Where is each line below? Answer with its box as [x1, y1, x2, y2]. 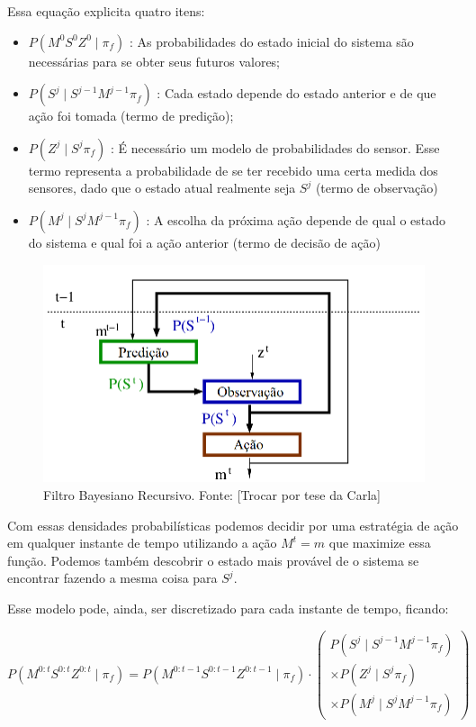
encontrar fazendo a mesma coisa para [7, 568, 218, 587]
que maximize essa [328, 533, 431, 552]
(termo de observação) [315, 178, 438, 197]
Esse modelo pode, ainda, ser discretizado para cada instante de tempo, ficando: [7, 598, 449, 617]
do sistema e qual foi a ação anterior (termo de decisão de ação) [28, 232, 381, 251]
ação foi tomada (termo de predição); [28, 106, 234, 125]
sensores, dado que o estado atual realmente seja [28, 178, 296, 197]
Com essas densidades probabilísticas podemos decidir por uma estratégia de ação [7, 515, 459, 534]
